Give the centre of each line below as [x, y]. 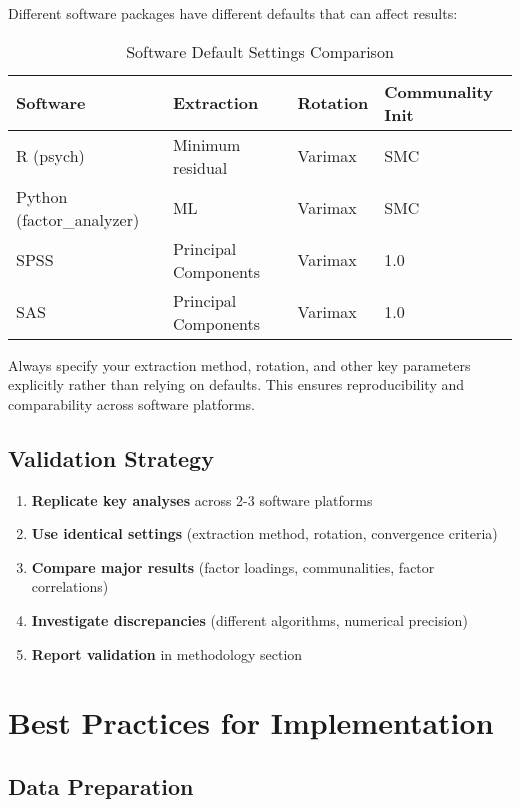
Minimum [206, 144]
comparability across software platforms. [132, 403]
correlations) [70, 586]
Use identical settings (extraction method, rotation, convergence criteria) [264, 533]
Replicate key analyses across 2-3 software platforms [202, 499]
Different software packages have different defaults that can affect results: [233, 13]
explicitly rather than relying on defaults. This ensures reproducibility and [236, 384]
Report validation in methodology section [167, 653]
